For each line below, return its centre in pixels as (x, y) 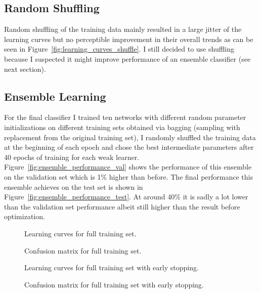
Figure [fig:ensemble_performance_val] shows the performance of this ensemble (128, 167)
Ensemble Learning (55, 96)
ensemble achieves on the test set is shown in (74, 186)
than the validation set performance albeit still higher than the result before (122, 206)
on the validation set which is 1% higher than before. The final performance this (128, 176)
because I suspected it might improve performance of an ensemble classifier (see (127, 58)
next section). (25, 69)
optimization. (25, 216)
